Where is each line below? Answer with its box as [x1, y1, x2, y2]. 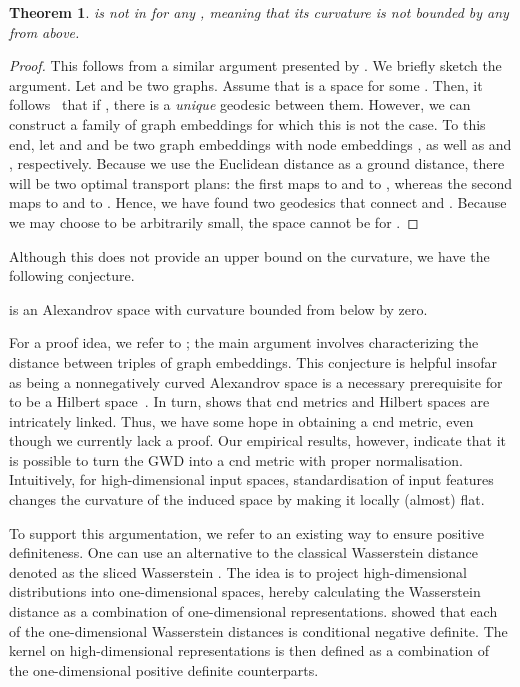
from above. [9, 21, 80, 42]
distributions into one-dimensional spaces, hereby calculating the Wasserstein [9, 581, 481, 602]
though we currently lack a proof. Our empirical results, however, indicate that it [9, 430, 507, 451]
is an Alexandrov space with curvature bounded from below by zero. [9, 298, 428, 319]
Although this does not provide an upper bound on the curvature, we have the [9, 245, 490, 266]
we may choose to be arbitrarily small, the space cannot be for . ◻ [9, 211, 419, 232]
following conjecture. [9, 265, 135, 286]
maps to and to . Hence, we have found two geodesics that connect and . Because [9, 192, 507, 213]
